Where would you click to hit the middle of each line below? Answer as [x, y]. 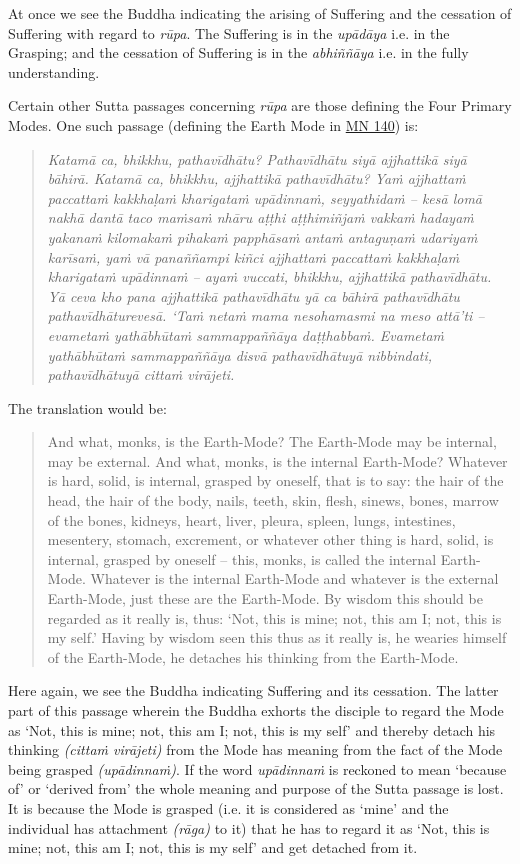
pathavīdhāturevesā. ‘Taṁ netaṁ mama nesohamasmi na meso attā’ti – [266, 315]
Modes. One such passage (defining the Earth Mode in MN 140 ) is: [213, 124]
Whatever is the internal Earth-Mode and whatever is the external [294, 578]
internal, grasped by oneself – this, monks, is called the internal [242, 558]
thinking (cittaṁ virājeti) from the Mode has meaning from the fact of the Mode [255, 749]
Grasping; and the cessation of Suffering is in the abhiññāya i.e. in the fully [238, 52]
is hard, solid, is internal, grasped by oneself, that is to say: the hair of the [275, 480]
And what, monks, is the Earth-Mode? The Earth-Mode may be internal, [272, 441]
